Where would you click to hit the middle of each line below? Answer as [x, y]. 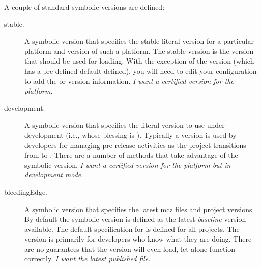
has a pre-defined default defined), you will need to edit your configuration [141, 70]
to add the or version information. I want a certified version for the [129, 81]
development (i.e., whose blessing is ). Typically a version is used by [130, 135]
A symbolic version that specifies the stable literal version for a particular [139, 41]
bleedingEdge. [26, 191]
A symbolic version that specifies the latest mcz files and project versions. [139, 209]
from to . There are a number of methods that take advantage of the [131, 155]
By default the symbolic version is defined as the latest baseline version [135, 219]
